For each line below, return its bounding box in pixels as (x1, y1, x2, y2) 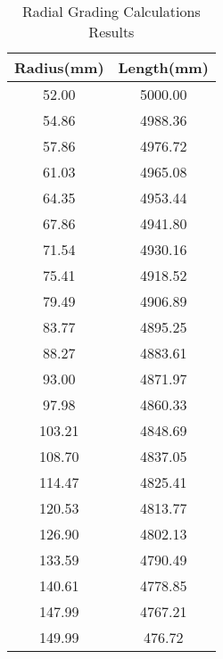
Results (88, 21, 135, 42)
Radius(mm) (14, 57, 104, 78)
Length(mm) (118, 57, 209, 78)
